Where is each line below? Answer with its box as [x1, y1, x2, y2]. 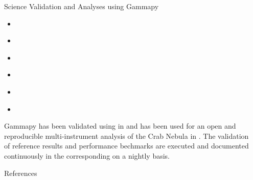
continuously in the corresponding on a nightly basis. [4, 150, 170, 161]
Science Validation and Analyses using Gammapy [4, 1, 159, 11]
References [4, 167, 37, 178]
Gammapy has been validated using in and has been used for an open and [4, 121, 236, 131]
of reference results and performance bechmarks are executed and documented [4, 140, 249, 151]
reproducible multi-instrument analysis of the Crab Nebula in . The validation [4, 130, 249, 141]
